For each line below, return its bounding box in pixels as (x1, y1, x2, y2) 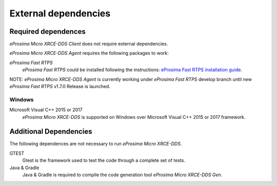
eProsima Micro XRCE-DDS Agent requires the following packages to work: (9, 50, 169, 56)
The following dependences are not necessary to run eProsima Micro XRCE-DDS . (9, 141, 182, 147)
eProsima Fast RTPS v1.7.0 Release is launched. (9, 84, 110, 90)
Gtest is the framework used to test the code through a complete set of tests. (22, 157, 186, 163)
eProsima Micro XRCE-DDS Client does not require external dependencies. (9, 41, 168, 47)
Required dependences (9, 27, 86, 36)
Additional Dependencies (9, 127, 92, 136)
